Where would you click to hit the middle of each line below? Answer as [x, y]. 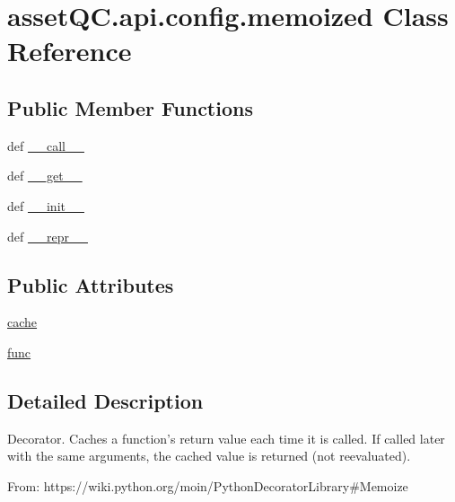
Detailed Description [105, 400]
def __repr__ [48, 236]
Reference [70, 51]
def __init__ [46, 205]
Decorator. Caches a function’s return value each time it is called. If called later [226, 438]
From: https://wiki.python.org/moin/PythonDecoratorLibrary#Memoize [208, 485]
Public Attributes [91, 284]
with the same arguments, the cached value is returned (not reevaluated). [209, 456]
